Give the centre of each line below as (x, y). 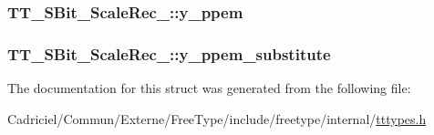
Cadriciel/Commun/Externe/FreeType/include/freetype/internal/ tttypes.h (217, 118)
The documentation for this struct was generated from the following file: (209, 88)
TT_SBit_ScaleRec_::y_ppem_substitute (169, 53)
